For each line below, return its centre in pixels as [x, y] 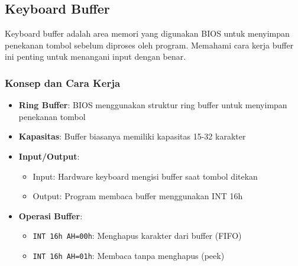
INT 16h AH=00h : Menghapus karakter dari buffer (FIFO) [137, 236]
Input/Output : [49, 156]
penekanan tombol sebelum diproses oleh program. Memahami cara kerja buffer [149, 45]
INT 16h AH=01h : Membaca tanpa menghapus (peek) [129, 256]
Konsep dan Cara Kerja [63, 82]
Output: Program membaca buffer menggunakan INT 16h [138, 196]
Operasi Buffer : [51, 215]
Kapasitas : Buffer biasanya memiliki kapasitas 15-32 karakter [132, 136]
